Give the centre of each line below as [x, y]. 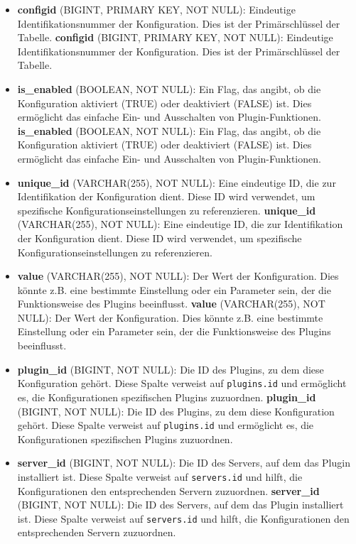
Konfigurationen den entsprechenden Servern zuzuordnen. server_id [168, 490]
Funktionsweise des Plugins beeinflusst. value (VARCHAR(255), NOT [171, 304]
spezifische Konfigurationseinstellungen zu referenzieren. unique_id [167, 210]
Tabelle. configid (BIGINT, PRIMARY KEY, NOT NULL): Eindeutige [175, 37]
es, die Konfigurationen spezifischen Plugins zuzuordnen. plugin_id [167, 397]
